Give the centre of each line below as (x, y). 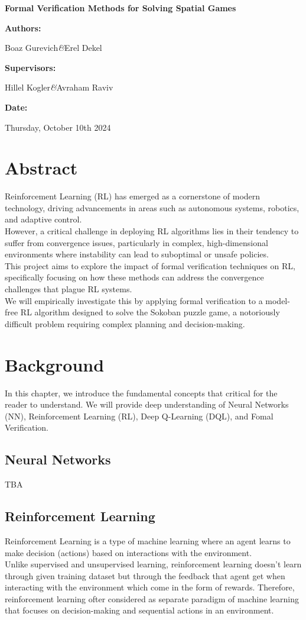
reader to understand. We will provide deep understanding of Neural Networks (147, 404)
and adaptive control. (43, 219)
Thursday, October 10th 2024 (58, 127)
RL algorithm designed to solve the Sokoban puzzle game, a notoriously (150, 312)
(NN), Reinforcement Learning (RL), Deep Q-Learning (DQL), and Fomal (139, 416)
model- (278, 300)
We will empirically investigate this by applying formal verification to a (134, 300)
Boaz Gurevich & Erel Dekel (53, 48)
